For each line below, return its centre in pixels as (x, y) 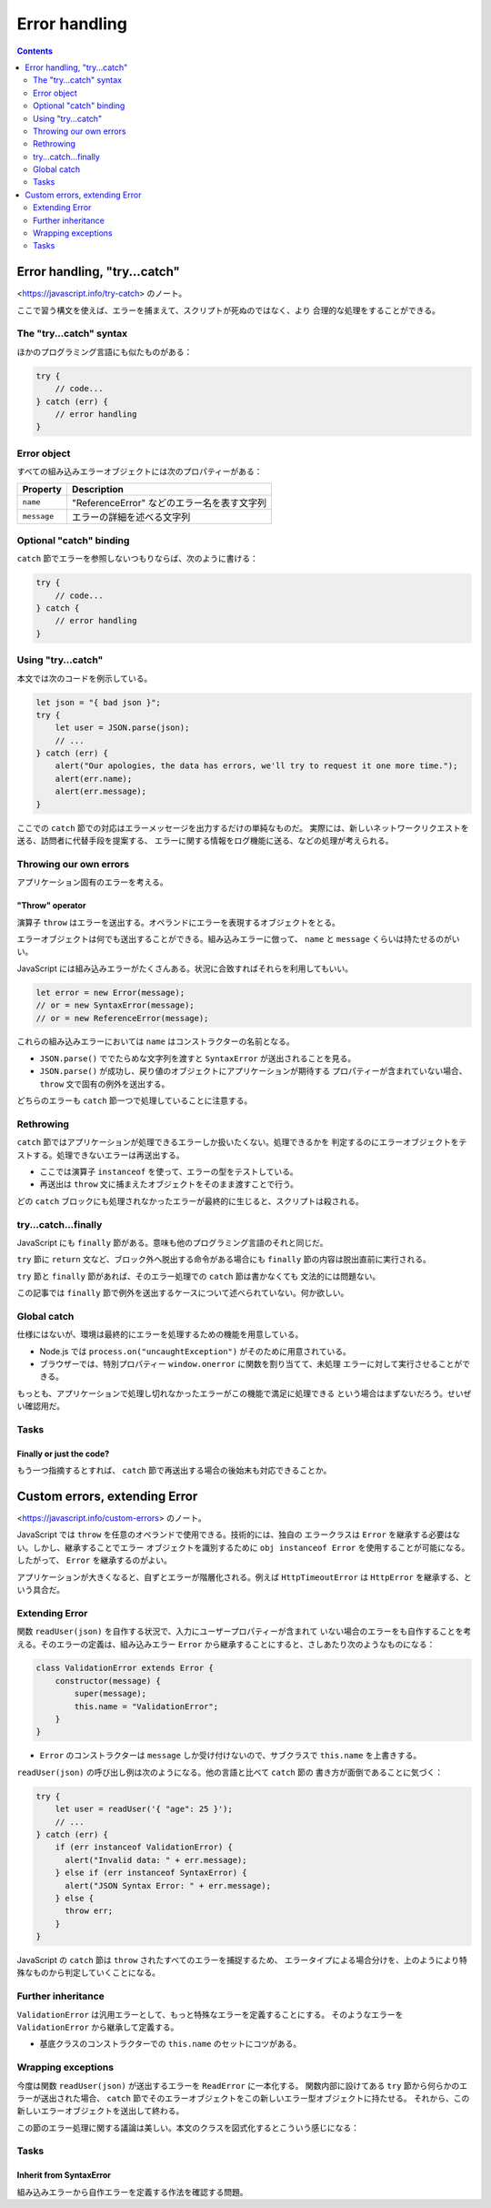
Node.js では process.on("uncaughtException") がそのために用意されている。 (195, 1351)
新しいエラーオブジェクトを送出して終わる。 (100, 2111)
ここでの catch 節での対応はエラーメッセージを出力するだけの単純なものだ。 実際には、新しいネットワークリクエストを (243, 827)
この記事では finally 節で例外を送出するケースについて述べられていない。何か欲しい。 (183, 1293)
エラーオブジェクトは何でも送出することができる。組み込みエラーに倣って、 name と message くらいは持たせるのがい (238, 938)
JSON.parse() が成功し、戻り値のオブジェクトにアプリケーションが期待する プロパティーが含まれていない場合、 (253, 1071)
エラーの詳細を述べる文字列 (131, 517)
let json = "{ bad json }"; (98, 702)
